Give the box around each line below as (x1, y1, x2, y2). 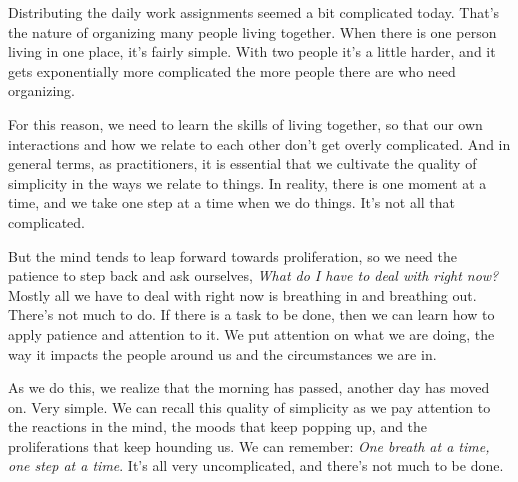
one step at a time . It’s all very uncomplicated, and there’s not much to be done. (8, 455, 504, 476)
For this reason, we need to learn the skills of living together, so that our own (8, 113, 483, 134)
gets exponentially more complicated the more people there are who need (8, 60, 456, 81)
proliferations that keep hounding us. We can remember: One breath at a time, (8, 435, 490, 456)
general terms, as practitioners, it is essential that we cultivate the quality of (8, 153, 477, 174)
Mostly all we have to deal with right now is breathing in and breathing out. (8, 284, 477, 305)
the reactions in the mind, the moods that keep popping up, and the (8, 416, 428, 437)
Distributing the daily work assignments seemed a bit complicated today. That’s (8, 2, 500, 22)
